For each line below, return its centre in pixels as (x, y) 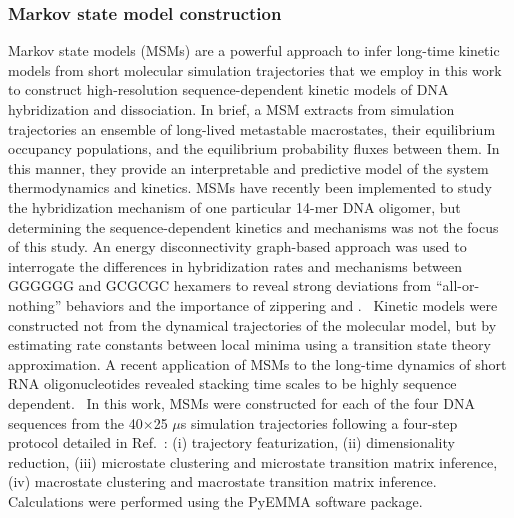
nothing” (35, 304)
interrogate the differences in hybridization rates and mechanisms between (235, 265)
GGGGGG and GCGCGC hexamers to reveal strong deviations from (220, 285)
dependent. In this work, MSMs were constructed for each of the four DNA (241, 402)
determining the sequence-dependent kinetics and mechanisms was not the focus (253, 226)
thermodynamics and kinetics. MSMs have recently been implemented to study (250, 187)
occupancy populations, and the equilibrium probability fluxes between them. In (254, 148)
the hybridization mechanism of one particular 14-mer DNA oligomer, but (234, 206)
